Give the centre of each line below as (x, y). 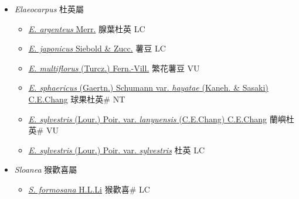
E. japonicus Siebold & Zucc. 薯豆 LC (97, 48)
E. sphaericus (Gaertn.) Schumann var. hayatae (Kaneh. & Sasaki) (148, 88)
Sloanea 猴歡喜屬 (46, 169)
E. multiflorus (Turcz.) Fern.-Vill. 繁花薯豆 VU (114, 68)
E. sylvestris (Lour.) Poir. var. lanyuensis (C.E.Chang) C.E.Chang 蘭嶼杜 (161, 119)
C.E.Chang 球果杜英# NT (77, 99)
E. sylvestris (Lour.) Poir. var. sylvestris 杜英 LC (117, 150)
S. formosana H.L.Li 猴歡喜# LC (89, 189)
